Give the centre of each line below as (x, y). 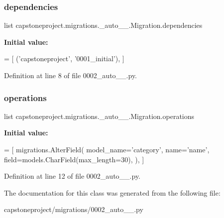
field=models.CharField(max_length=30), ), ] (74, 159)
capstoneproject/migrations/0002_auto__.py (74, 209)
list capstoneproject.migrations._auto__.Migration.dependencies (103, 25)
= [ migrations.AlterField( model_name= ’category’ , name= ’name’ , (107, 149)
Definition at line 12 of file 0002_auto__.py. (72, 176)
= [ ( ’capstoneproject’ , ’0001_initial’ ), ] (64, 58)
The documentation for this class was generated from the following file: (112, 192)
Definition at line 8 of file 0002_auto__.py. (71, 75)
